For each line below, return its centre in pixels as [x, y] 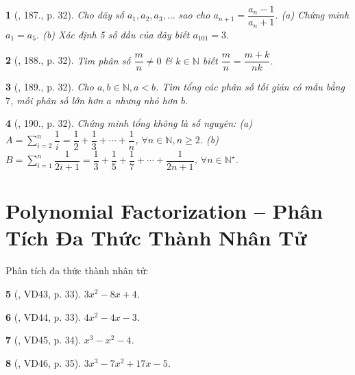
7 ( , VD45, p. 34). [44, 340]
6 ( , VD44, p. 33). [44, 316]
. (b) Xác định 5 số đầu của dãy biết [113, 34]
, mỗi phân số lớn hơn [57, 100]
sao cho [194, 15]
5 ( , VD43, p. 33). [44, 293]
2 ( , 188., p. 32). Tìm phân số [68, 60]
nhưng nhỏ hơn [146, 100]
